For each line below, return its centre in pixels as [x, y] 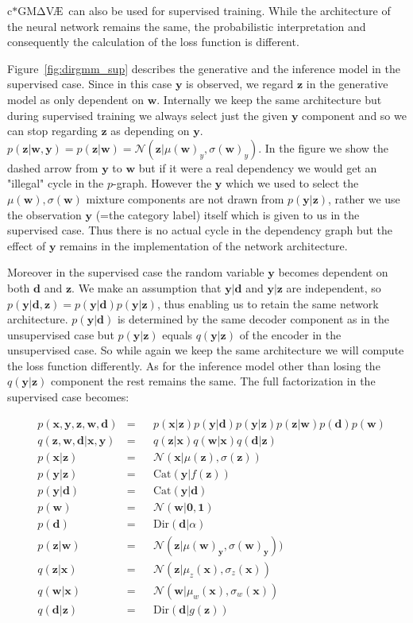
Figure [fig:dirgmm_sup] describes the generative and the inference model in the [204, 68]
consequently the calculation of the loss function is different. [153, 42]
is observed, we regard [240, 84]
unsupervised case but [61, 334]
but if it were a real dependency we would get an [258, 167]
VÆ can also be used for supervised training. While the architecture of [218, 10]
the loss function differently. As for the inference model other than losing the [194, 365]
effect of [27, 245]
